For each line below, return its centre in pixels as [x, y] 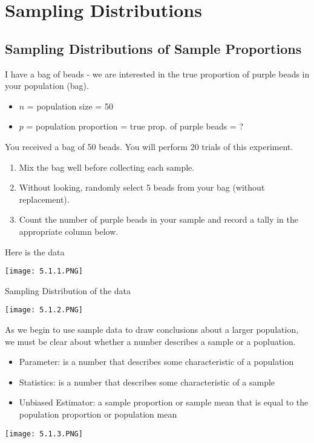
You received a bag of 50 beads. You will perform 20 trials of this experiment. [149, 146]
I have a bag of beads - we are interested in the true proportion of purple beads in [157, 74]
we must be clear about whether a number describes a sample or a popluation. [150, 341]
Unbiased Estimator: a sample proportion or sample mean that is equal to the [164, 402]
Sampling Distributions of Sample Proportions [153, 48]
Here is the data [35, 251]
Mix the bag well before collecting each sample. [107, 167]
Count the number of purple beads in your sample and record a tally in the [159, 219]
